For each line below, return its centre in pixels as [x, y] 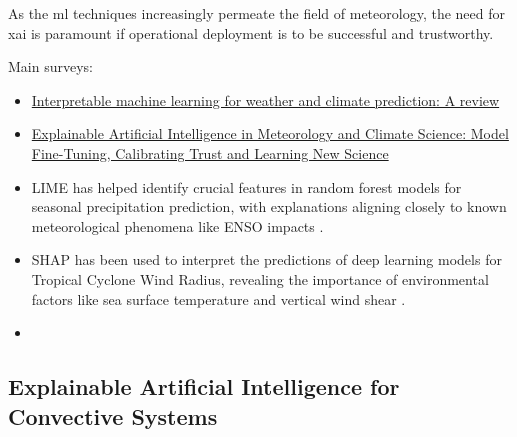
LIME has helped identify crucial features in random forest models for [246, 186]
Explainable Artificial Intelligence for [204, 386]
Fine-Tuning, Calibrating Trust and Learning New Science [210, 152]
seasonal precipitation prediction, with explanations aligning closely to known [269, 206]
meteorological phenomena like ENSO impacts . [177, 225]
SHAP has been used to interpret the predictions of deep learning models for [266, 259]
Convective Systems [113, 415]
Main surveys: [50, 66]
